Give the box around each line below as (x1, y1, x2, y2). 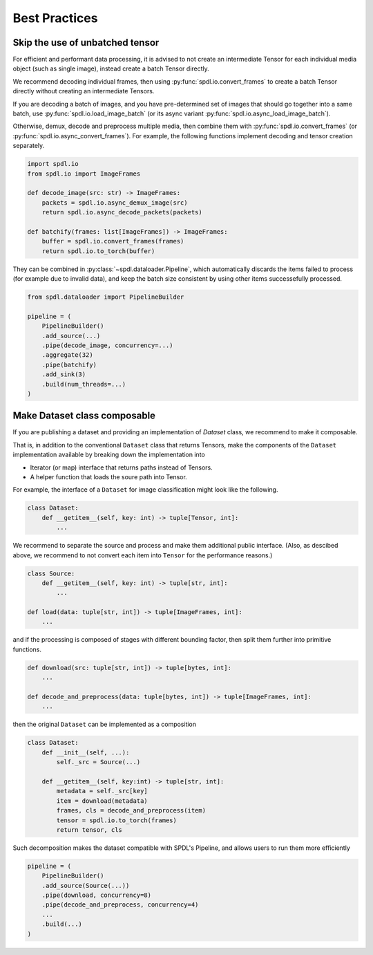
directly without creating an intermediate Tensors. (12, 87, 155, 95)
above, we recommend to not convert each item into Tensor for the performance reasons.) (12, 550, 273, 559)
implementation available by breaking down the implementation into (12, 450, 205, 459)
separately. (12, 142, 45, 150)
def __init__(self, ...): (41, 748, 130, 757)
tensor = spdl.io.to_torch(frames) (56, 816, 178, 824)
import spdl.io (27, 160, 79, 168)
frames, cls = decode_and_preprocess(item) (56, 806, 207, 815)
